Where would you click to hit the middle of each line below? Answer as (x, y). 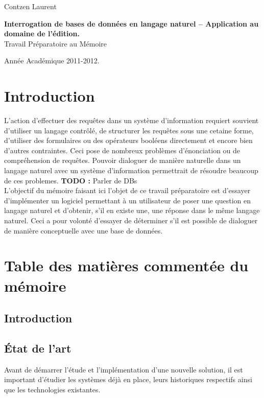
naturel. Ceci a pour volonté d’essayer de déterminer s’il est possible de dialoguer (131, 220)
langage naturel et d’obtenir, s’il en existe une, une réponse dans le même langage (132, 210)
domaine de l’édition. (42, 33)
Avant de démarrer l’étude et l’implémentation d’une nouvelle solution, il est (124, 369)
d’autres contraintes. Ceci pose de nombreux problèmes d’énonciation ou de (122, 150)
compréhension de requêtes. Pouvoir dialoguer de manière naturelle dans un (123, 160)
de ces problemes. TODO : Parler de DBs (71, 180)
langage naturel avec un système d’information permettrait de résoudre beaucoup (131, 170)
